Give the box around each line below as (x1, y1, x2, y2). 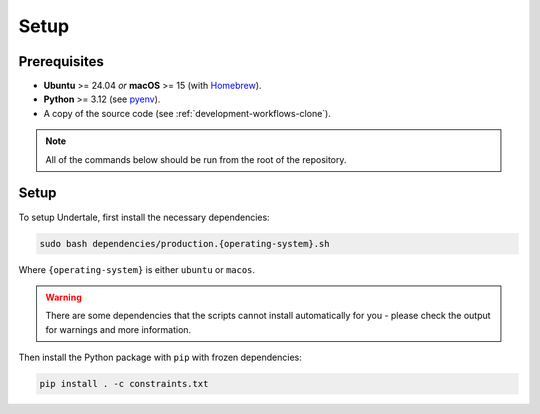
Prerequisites (18, 53, 104, 70)
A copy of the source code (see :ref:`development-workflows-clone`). (43, 107, 332, 119)
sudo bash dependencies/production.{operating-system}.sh (39, 238, 330, 249)
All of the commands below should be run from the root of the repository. (45, 153, 347, 165)
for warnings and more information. (45, 323, 192, 335)
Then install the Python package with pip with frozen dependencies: (18, 351, 302, 364)
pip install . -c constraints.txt (39, 378, 209, 390)
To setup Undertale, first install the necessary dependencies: (18, 211, 270, 223)
